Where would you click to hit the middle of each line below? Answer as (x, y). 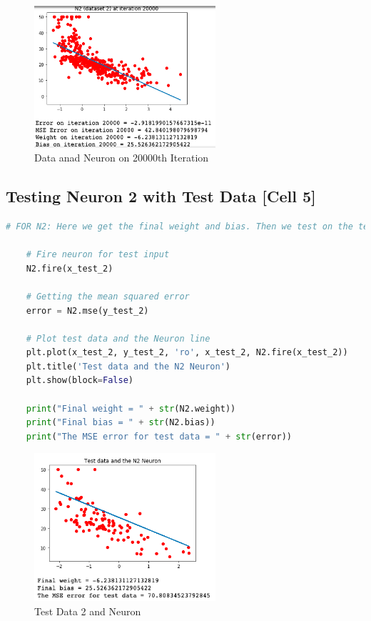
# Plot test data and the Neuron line (118, 338)
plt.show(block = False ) (80, 381)
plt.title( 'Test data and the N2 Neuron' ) (128, 366)
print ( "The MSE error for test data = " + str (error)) (159, 436)
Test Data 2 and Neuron (88, 611)
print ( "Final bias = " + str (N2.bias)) (121, 423)
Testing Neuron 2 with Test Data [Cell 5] (161, 196)
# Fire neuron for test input (98, 255)
